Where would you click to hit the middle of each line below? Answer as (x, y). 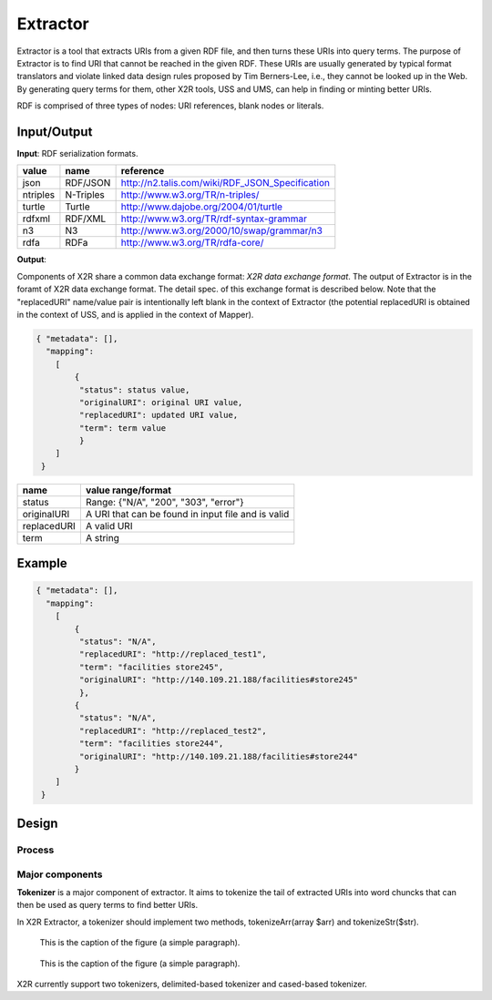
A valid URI (109, 526)
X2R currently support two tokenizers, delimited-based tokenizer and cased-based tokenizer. (192, 984)
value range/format (128, 490)
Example (42, 563)
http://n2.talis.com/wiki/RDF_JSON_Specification (225, 183)
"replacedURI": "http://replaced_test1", (173, 654)
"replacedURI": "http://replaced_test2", (173, 730)
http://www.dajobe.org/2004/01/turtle (201, 207)
